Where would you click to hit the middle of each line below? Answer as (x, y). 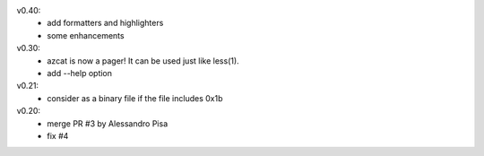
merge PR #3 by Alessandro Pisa (108, 123)
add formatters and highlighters (105, 23)
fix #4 (58, 135)
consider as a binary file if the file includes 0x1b (135, 98)
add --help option (79, 73)
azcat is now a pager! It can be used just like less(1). (143, 61)
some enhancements (86, 35)
